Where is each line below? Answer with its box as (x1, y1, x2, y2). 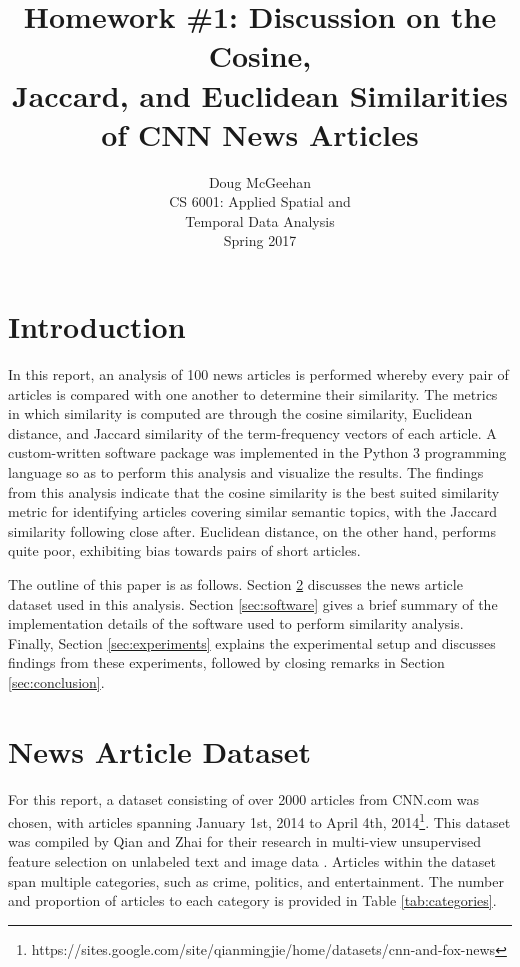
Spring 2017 (223, 230, 297, 251)
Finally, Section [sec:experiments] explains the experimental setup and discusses (8, 632, 496, 653)
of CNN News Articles (101, 113, 419, 154)
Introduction (8, 306, 186, 347)
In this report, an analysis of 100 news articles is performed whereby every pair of (8, 364, 509, 384)
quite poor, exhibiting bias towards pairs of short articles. (8, 540, 361, 561)
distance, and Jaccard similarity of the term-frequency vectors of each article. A (8, 422, 497, 443)
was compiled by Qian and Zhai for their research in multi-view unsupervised (8, 831, 482, 852)
